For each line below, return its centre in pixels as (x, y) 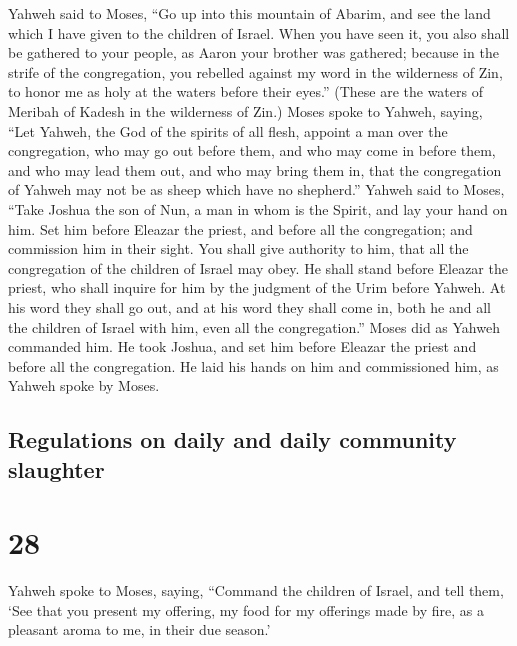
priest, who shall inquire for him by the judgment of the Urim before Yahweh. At (257, 287)
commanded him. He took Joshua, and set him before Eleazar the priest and (242, 346)
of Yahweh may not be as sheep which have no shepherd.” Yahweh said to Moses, (256, 189)
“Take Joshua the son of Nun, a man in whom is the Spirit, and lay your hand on (258, 208)
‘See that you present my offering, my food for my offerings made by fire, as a (246, 609)
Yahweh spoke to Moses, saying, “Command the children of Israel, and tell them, (256, 590)
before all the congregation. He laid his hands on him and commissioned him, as (253, 365)
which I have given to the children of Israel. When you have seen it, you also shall (259, 32)
